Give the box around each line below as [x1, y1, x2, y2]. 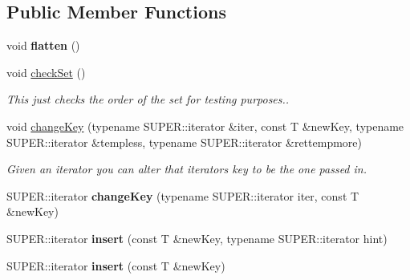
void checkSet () [6, 63, 86, 80]
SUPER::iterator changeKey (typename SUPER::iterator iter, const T [6, 187, 359, 204]
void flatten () [6, 37, 80, 54]
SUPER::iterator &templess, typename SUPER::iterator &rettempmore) [6, 133, 362, 150]
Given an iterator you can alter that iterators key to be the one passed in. [6, 160, 367, 177]
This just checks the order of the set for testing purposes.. [6, 91, 290, 108]
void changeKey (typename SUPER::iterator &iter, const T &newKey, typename [6, 117, 404, 134]
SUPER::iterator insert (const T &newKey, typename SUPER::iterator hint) [6, 229, 388, 246]
